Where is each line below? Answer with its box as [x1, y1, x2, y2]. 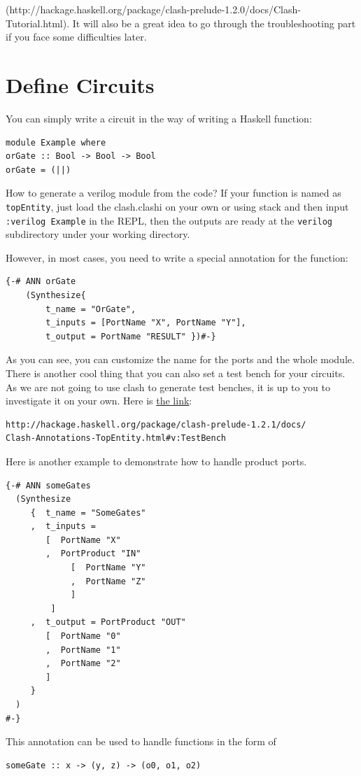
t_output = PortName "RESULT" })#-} [45, 331, 216, 341]
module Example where [6, 137, 106, 148]
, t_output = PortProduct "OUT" [30, 617, 186, 628]
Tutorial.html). [6, 15, 70, 30]
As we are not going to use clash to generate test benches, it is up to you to [6, 379, 331, 394]
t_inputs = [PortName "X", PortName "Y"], [45, 318, 246, 328]
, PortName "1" [45, 644, 121, 655]
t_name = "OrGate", [45, 304, 136, 314]
